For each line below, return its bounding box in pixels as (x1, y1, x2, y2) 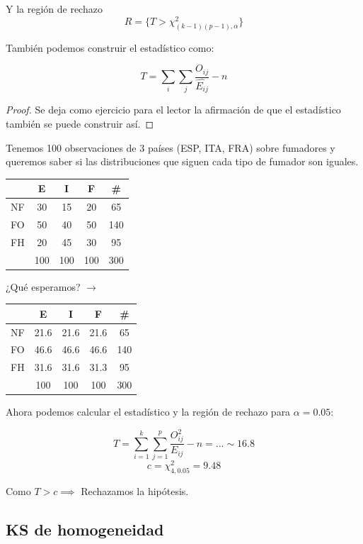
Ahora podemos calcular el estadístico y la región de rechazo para (6, 404, 291, 419)
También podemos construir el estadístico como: (6, 40, 214, 55)
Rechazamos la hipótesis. (81, 483, 189, 498)
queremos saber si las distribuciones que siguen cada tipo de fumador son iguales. (6, 154, 359, 169)
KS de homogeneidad (6, 518, 164, 540)
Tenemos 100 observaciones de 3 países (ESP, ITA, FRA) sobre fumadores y (6, 140, 335, 155)
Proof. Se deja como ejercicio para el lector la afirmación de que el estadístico (6, 102, 341, 117)
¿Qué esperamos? (6, 279, 81, 294)
